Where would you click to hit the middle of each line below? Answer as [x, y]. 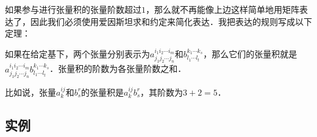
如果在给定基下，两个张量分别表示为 [77, 54]
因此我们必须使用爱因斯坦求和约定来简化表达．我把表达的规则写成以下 [171, 21]
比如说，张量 [30, 92]
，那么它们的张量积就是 [250, 54]
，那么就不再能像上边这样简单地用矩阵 [223, 9]
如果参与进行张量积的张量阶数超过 [73, 9]
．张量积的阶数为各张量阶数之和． [118, 68]
